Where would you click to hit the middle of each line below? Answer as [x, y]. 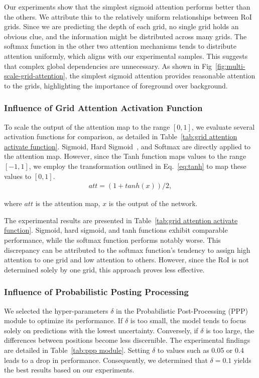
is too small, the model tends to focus [188, 320]
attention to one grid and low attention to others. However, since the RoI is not [126, 260]
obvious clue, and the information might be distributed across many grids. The [125, 36]
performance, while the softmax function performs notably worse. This [112, 240]
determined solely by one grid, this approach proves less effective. [104, 269]
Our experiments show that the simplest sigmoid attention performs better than [127, 7]
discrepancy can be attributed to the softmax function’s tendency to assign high [127, 250]
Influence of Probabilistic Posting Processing [96, 292]
